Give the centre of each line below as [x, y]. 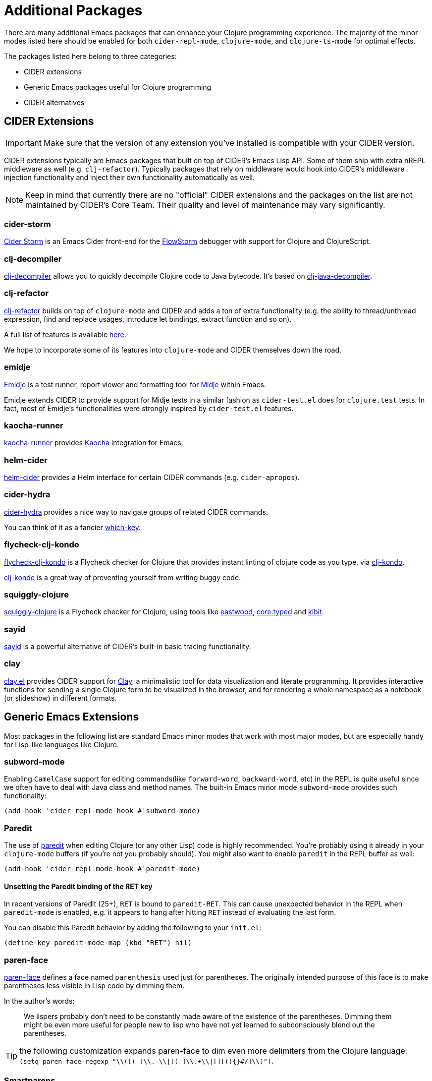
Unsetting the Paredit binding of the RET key [78, 886]
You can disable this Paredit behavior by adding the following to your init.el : [133, 928]
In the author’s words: [39, 1001]
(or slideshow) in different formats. [60, 698]
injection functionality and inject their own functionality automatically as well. [130, 177]
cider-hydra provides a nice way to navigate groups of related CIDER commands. [136, 512]
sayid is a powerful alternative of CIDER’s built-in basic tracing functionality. [128, 647]
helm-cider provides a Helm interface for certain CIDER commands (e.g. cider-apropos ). [152, 478]
